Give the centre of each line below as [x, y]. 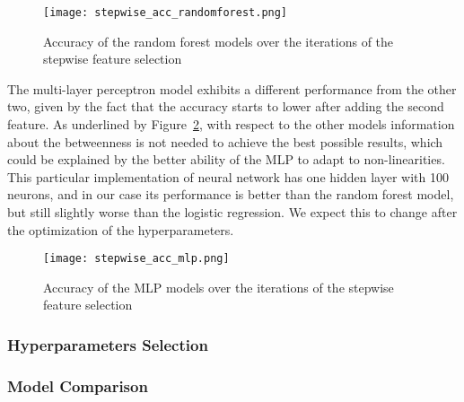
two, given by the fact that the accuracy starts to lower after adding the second [226, 106]
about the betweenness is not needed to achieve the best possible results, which [225, 141]
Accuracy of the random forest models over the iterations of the [219, 41]
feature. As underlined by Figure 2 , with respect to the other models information [231, 124]
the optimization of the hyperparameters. [121, 229]
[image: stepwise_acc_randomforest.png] [166, 13]
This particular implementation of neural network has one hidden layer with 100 [228, 176]
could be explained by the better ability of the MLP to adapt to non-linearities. [226, 159]
